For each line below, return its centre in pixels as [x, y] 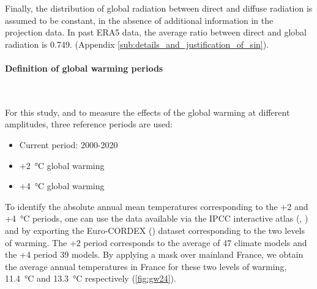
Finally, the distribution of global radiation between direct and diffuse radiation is [159, 8]
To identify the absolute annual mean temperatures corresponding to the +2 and [157, 206]
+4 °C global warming [62, 186]
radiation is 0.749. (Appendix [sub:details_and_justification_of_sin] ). [137, 44]
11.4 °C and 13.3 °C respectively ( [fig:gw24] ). [91, 278]
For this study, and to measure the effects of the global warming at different [147, 112]
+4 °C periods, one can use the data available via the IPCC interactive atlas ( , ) [157, 218]
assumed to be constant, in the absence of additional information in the [139, 20]
